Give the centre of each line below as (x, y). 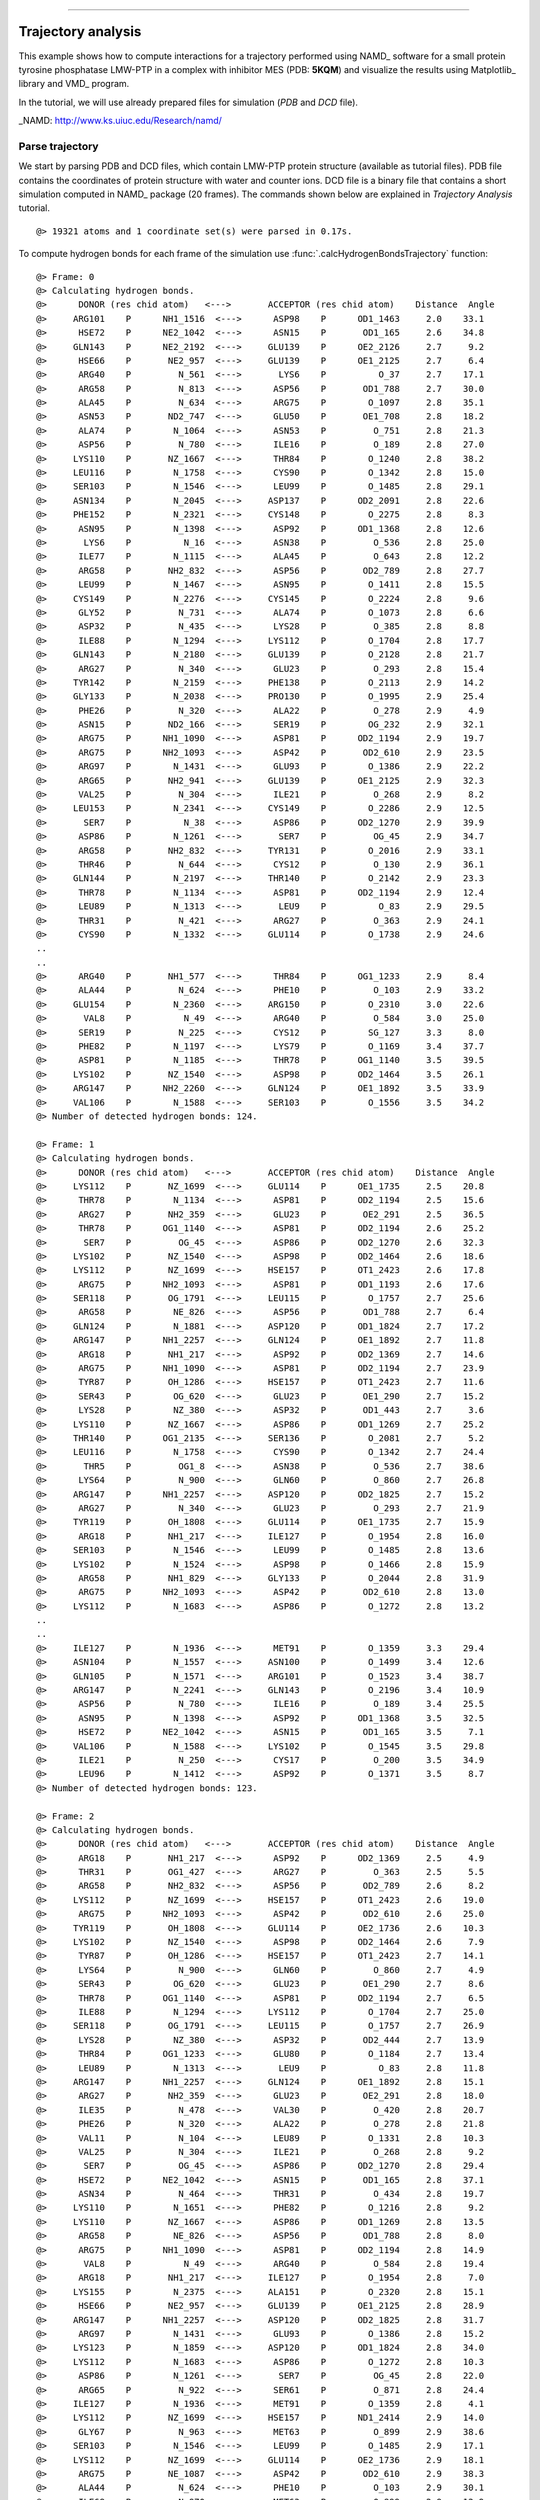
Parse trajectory (58, 146)
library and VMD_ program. (74, 84)
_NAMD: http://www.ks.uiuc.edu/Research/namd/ (120, 121)
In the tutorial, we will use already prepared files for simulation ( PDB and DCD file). (188, 102)
